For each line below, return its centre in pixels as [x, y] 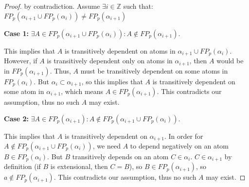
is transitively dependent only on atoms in [110, 61]
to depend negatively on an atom [179, 146]
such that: [138, 6]
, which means [82, 91]
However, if [21, 61]
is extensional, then [79, 166]
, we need [107, 146]
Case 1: [17, 33]
